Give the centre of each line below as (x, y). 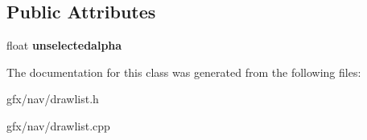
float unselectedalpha (64, 45)
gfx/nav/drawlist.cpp (58, 125)
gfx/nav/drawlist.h (53, 99)
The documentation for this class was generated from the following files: (184, 72)
